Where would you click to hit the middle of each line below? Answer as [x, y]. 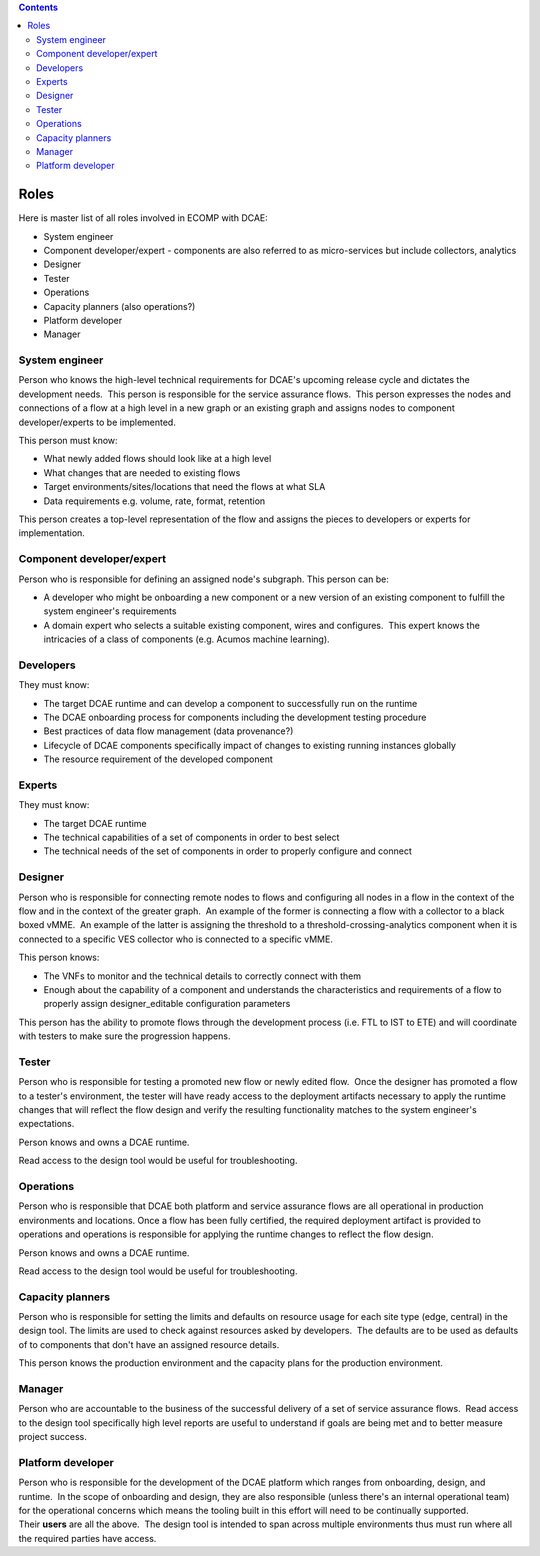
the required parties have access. [87, 1538]
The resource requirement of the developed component [158, 759]
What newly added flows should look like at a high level [157, 459]
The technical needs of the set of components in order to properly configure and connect [227, 851]
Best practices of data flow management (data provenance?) [168, 731]
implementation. [51, 533]
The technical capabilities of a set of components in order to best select [191, 837]
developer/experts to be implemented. [97, 422]
